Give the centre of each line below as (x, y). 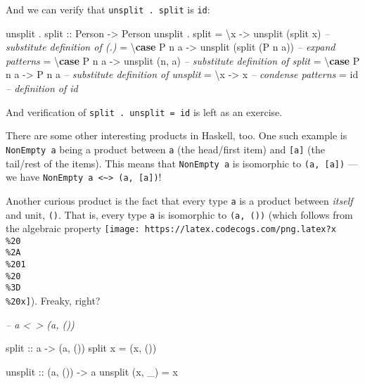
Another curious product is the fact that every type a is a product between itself (179, 200)
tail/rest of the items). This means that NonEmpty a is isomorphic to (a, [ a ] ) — (182, 163)
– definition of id (42, 88)
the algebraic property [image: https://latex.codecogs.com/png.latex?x (171, 228)
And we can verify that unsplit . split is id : (108, 9)
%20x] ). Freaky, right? (53, 301)
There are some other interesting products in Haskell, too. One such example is (177, 135)
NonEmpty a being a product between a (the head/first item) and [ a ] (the (165, 149)
